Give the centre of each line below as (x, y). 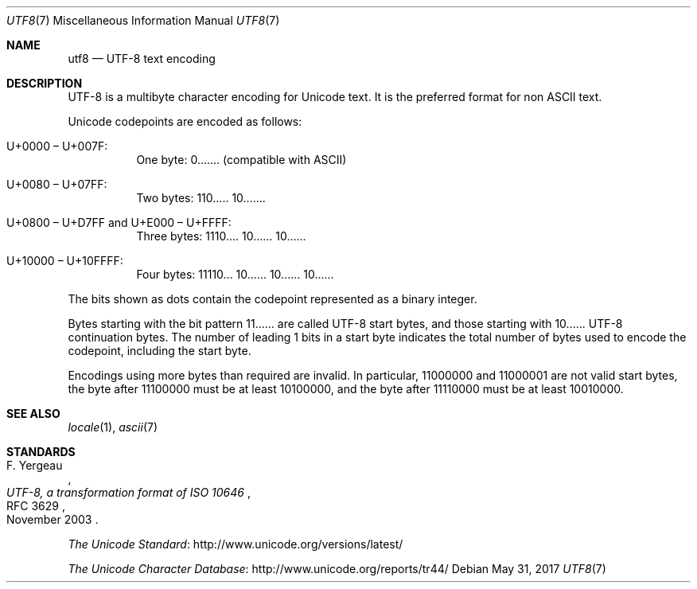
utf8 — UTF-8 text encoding (142, 59)
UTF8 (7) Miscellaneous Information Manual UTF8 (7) (143, 20)
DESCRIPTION (45, 83)
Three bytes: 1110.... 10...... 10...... (221, 236)
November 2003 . (53, 519)
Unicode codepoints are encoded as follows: (185, 121)
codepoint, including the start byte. (160, 351)
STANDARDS (41, 452)
